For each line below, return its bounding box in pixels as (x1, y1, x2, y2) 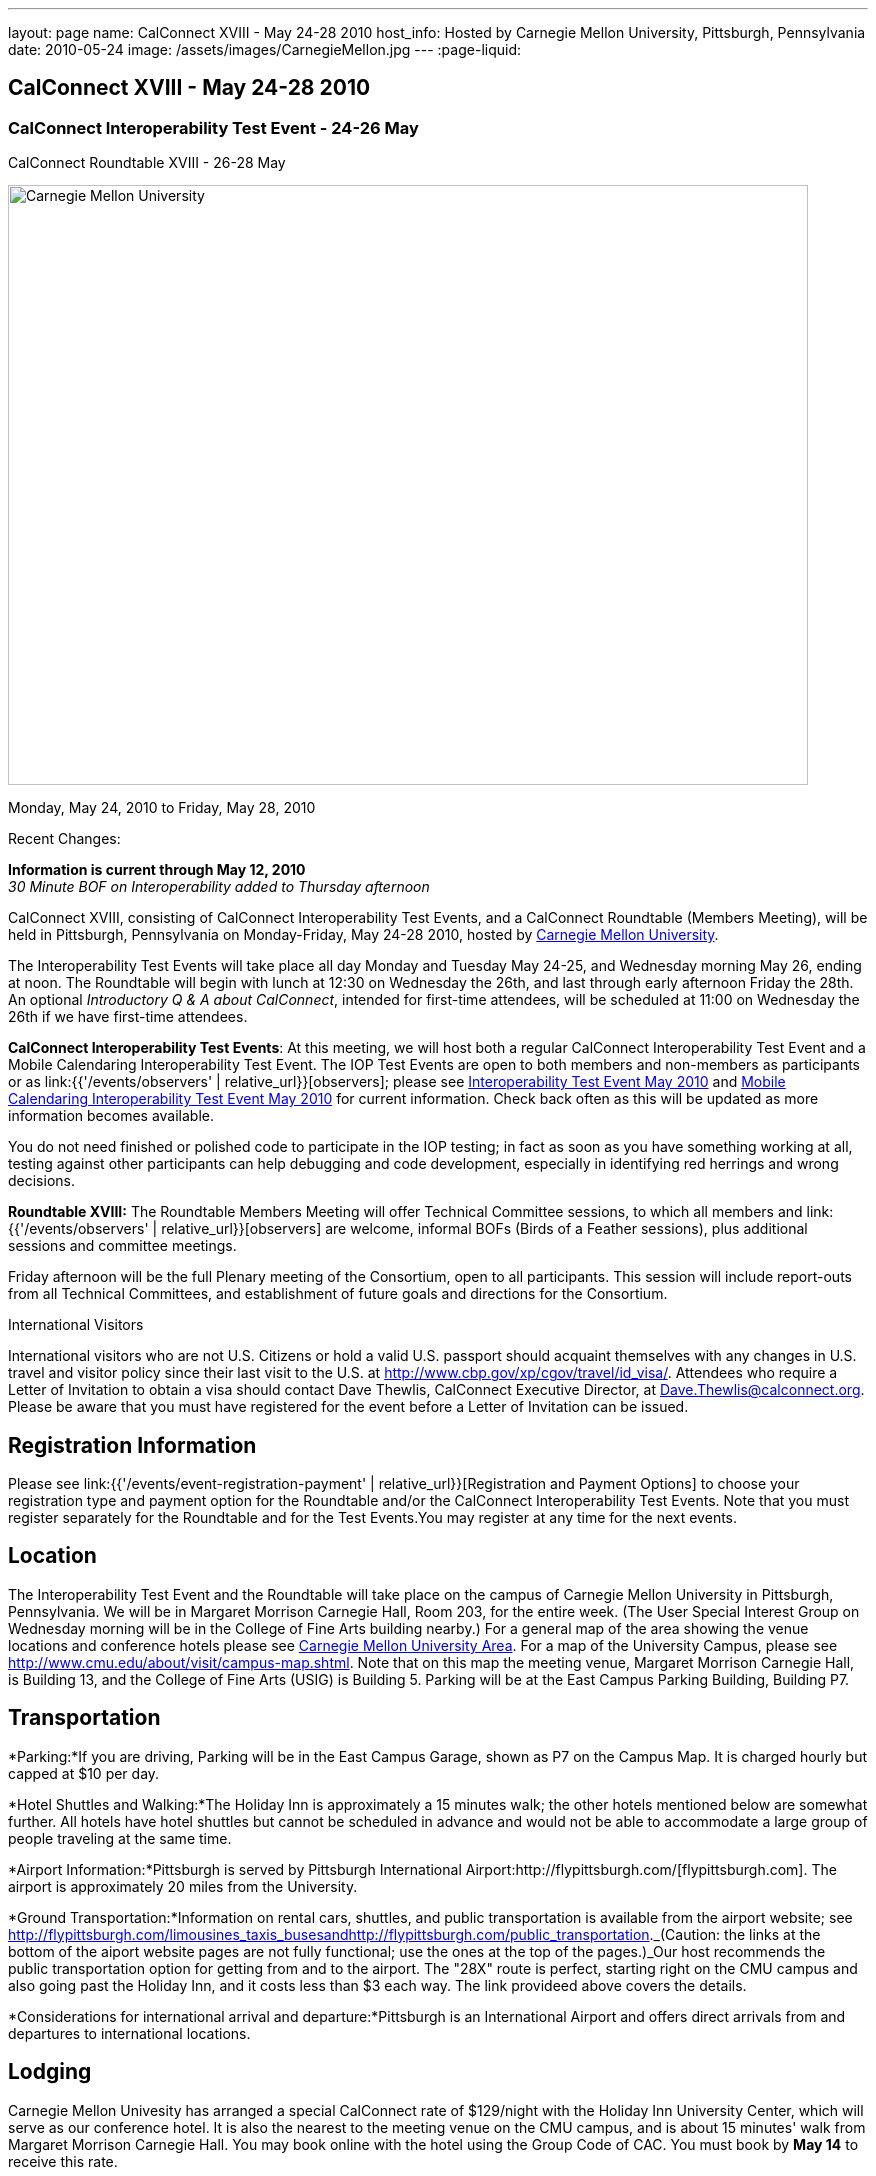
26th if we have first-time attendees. (8, 1008, 248, 1026)
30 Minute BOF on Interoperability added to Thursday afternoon (8, 878, 430, 896)
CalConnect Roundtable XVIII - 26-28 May (8, 154, 286, 172)
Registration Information (8, 1432, 257, 1458)
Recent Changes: (8, 830, 121, 848)
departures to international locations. (8, 2024, 251, 2042)
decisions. (8, 1172, 75, 1190)
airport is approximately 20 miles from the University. (8, 1877, 358, 1895)
